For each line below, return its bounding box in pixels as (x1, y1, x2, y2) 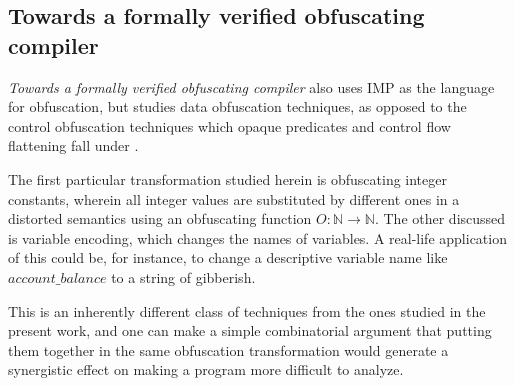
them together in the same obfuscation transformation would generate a (8, 339, 449, 360)
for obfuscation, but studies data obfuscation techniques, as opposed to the (8, 96, 467, 117)
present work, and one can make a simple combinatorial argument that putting (8, 320, 492, 341)
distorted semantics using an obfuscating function (8, 208, 312, 229)
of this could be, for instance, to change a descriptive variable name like (8, 247, 448, 268)
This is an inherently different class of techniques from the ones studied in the (8, 300, 486, 321)
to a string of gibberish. (111, 266, 256, 287)
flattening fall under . (8, 135, 139, 156)
